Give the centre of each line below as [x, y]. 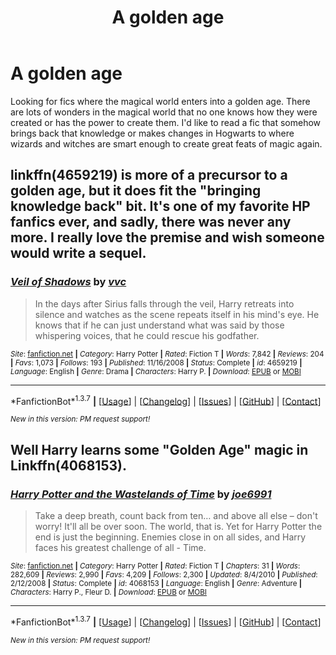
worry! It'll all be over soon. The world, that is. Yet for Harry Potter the [178, 526]
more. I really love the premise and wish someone [167, 237]
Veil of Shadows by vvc [68, 282]
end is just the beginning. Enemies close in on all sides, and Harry [170, 537]
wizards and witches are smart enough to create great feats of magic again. [166, 143]
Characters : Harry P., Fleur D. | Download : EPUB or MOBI [108, 592]
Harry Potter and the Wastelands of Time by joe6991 [141, 494]
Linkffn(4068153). [68, 465]
